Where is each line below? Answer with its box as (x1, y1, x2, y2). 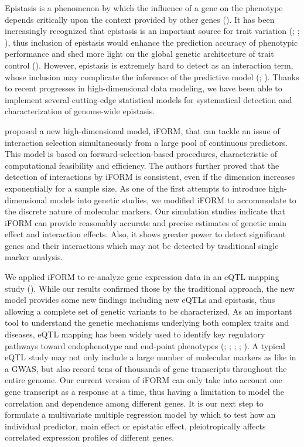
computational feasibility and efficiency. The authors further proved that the (5, 159, 279, 171)
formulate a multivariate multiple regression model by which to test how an (5, 408, 276, 421)
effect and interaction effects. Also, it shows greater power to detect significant (5, 228, 286, 240)
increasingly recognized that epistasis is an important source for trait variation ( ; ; (5, 25, 300, 37)
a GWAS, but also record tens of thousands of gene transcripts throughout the (5, 362, 287, 374)
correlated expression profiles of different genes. (5, 431, 175, 443)
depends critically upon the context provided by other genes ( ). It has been (5, 13, 275, 25)
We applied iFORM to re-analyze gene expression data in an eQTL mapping (5, 271, 279, 283)
